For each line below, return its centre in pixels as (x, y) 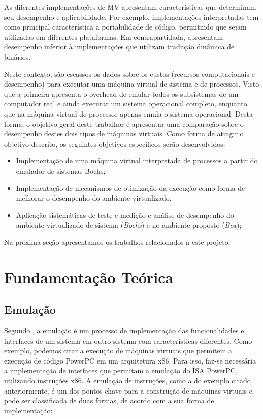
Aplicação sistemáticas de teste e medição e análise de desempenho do (125, 215)
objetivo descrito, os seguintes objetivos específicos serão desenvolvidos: (115, 143)
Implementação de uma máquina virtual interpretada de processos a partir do (137, 161)
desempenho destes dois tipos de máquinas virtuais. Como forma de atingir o (124, 134)
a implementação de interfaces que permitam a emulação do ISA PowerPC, (121, 370)
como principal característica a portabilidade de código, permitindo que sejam (125, 27)
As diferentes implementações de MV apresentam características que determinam (130, 7)
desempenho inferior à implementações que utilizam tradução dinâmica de (119, 47)
